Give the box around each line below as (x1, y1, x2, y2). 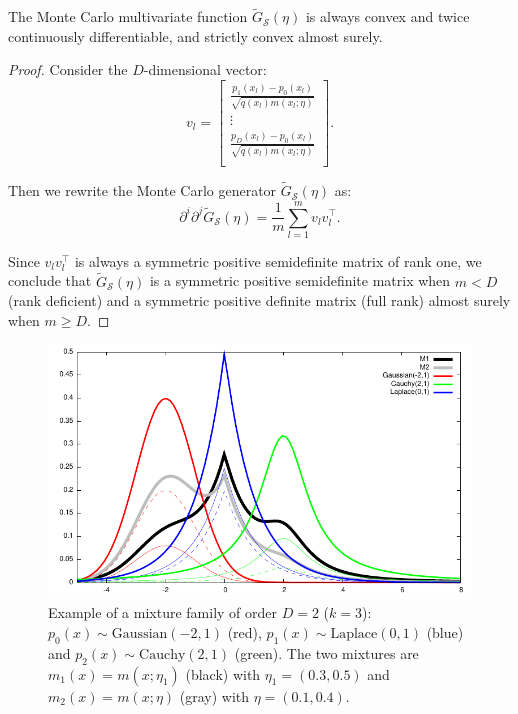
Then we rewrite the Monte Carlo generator (8, 180, 277, 201)
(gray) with (179, 685, 250, 706)
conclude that (8, 270, 92, 291)
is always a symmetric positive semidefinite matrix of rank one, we (74, 250, 482, 271)
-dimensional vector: (143, 59, 267, 80)
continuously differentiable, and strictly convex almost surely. (8, 25, 383, 46)
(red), (227, 622, 262, 643)
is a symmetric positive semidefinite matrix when (149, 270, 451, 291)
